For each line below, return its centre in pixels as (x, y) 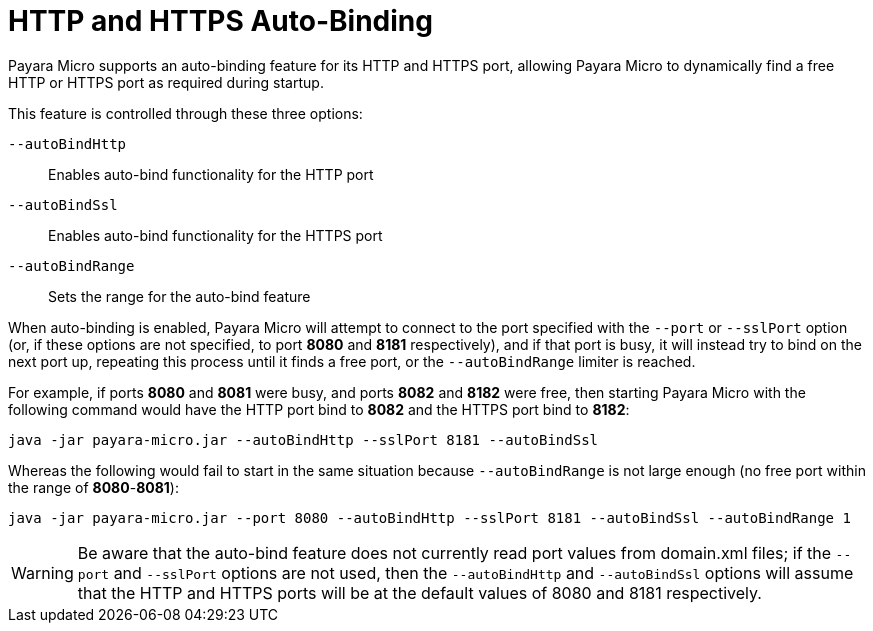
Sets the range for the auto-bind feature (179, 296)
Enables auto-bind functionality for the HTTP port (211, 174)
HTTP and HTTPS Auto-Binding (220, 21)
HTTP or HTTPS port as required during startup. (166, 82)
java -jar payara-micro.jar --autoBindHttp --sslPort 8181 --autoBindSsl (303, 439)
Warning (42, 572)
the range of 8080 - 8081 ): (93, 487)
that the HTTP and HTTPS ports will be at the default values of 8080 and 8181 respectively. (419, 592)
